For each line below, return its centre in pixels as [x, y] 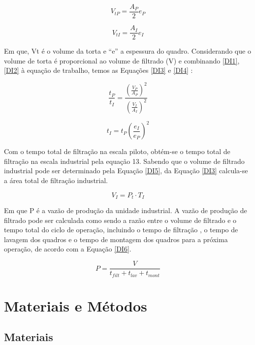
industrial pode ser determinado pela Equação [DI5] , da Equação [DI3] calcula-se [126, 171]
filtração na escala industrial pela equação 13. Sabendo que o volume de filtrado [124, 161]
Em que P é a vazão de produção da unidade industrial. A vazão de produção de [126, 210]
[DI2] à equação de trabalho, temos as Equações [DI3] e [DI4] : [98, 70]
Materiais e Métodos [76, 305]
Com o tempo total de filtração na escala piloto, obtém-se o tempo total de [117, 151]
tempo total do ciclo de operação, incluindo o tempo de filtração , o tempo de [121, 230]
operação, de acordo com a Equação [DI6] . [68, 249]
